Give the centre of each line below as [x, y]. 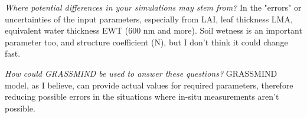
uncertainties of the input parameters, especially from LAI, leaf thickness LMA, [149, 19]
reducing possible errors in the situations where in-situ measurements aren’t [142, 96]
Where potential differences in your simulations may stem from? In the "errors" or [153, 7]
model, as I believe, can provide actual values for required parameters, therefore [149, 85]
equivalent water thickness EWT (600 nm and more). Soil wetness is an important [153, 30]
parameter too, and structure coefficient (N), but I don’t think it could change [146, 42]
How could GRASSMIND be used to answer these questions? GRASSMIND [141, 73]
